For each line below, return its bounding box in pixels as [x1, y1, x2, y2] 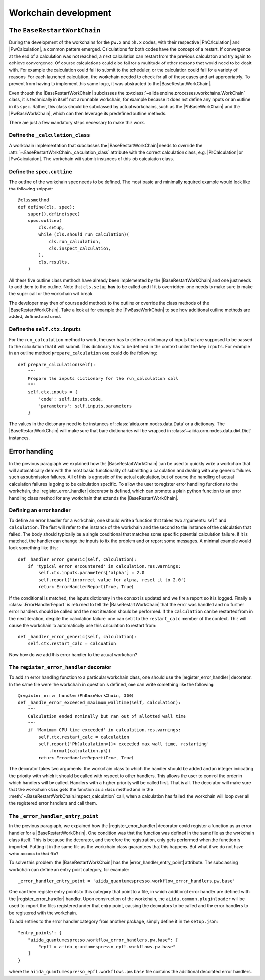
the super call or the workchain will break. [9, 291, 94, 297]
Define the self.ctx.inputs [9, 326, 81, 333]
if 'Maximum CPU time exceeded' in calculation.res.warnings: [27, 727, 181, 733]
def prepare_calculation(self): [18, 362, 96, 367]
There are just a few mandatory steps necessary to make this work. [9, 120, 146, 126]
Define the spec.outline [9, 168, 72, 175]
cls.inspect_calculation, [49, 245, 111, 251]
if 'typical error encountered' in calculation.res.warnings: [27, 564, 181, 569]
